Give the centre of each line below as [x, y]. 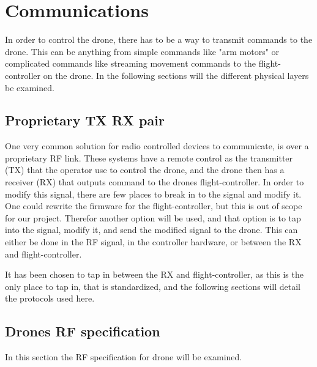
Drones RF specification [83, 331]
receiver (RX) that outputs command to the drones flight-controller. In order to [155, 182]
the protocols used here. [50, 298]
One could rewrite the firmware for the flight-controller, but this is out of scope [154, 206]
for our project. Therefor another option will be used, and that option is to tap [153, 217]
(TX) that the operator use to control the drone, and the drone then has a [145, 170]
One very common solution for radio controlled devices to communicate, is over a [157, 146]
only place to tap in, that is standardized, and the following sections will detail [153, 286]
